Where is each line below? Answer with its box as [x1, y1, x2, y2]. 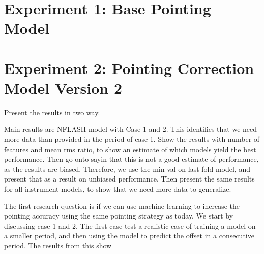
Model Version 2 [4, 77, 123, 98]
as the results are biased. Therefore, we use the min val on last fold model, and [4, 163, 250, 174]
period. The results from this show [4, 240, 112, 250]
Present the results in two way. [4, 106, 100, 117]
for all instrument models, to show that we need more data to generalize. [4, 184, 231, 194]
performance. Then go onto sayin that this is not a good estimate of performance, [4, 154, 259, 164]
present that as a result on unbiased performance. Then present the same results [4, 173, 255, 184]
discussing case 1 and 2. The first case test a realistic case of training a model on [4, 220, 256, 231]
